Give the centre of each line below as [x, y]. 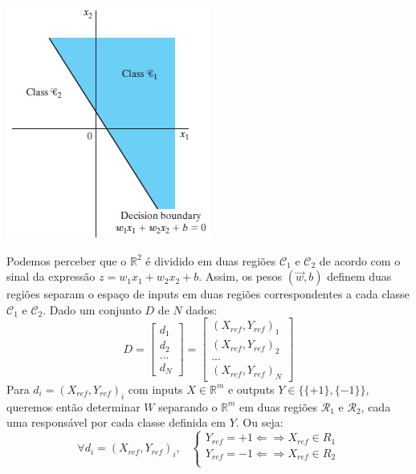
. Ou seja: [259, 422]
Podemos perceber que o [67, 260]
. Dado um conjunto [92, 309]
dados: [202, 309]
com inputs [155, 389]
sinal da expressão [51, 276]
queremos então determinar [73, 406]
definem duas [359, 276]
